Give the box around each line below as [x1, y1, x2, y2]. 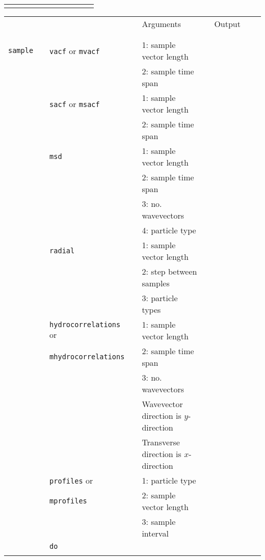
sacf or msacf [49, 97, 100, 110]
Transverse [142, 436, 180, 448]
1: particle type [142, 474, 196, 486]
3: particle [142, 292, 178, 304]
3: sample [142, 516, 176, 527]
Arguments [142, 18, 181, 30]
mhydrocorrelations [49, 353, 125, 361]
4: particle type [142, 224, 196, 236]
